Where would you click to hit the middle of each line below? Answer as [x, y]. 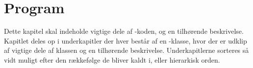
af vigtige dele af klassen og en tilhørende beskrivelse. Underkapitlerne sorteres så [126, 50]
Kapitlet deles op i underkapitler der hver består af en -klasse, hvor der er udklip [126, 40]
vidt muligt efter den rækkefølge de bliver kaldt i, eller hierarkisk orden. [112, 59]
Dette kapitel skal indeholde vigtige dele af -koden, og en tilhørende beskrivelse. [124, 31]
